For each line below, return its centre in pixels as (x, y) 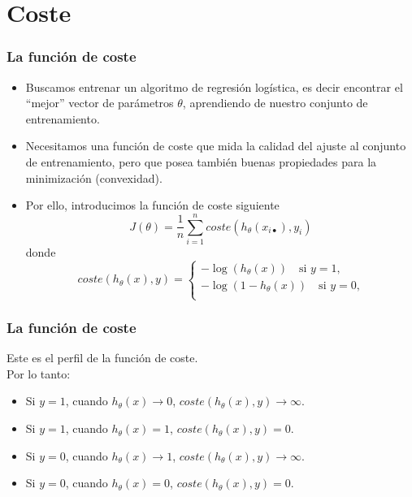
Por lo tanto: (39, 373)
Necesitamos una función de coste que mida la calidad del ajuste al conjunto (216, 146)
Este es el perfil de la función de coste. (102, 358)
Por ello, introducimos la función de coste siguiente (152, 205)
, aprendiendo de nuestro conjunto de (275, 103)
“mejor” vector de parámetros (100, 103)
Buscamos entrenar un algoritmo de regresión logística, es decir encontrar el (214, 86)
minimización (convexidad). (94, 177)
